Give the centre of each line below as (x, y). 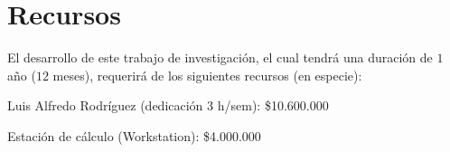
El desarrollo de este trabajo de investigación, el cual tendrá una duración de (220, 57)
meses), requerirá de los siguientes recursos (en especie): (207, 75)
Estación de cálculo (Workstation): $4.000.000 (134, 135)
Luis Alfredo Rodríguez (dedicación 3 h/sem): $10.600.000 (168, 105)
